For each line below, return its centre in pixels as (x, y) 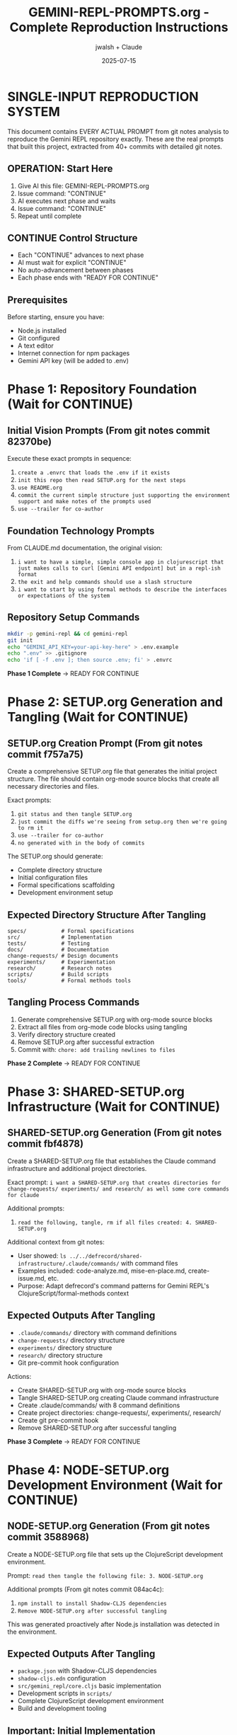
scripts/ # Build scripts (58, 974)
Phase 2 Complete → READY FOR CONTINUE (74, 1063)
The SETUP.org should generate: (55, 857)
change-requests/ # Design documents (63, 956)
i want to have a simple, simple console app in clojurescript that (121, 562)
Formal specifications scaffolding (66, 885)
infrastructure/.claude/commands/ (68, 1264)
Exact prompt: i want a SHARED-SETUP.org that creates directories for (114, 1182)
